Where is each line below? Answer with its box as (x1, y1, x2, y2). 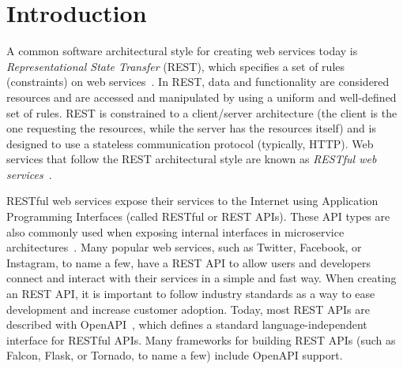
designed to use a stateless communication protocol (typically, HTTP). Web (6, 135, 374, 151)
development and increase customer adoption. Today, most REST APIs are (6, 300, 370, 317)
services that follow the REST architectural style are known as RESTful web (6, 151, 377, 167)
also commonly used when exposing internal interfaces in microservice (6, 223, 345, 240)
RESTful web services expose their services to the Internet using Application (6, 192, 379, 209)
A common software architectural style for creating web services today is (6, 43, 358, 59)
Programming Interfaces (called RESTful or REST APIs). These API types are (6, 208, 390, 225)
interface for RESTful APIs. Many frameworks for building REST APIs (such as (6, 331, 396, 348)
